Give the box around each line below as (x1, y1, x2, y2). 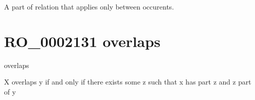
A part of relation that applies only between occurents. (4, 1, 174, 11)
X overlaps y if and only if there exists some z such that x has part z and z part (4, 76, 251, 87)
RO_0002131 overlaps (4, 30, 161, 51)
